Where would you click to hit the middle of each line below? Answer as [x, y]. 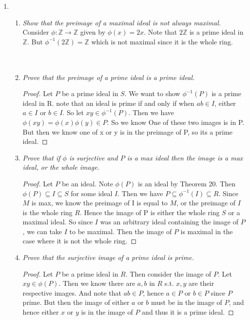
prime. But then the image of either [76, 302]
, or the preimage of [206, 203]
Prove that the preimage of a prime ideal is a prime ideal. [109, 77]
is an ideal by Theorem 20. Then [187, 183]
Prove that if [41, 157]
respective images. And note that [72, 292]
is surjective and [93, 157]
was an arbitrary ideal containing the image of [169, 222]
